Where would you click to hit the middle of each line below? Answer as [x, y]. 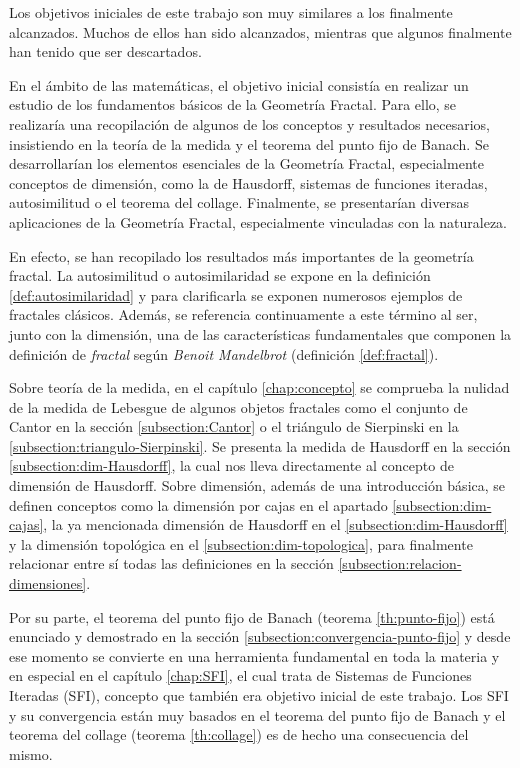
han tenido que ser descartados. [105, 51]
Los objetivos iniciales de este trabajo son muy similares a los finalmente [231, 12]
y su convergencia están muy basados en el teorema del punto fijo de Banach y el [257, 714]
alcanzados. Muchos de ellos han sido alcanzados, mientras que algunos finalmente [260, 31]
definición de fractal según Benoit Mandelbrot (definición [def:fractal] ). [224, 353]
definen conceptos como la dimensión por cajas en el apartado [198, 504]
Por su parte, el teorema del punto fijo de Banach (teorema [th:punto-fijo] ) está [252, 616]
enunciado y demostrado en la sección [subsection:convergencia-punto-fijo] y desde [260, 636]
